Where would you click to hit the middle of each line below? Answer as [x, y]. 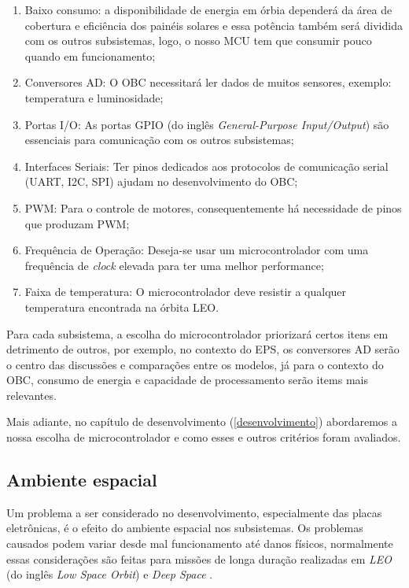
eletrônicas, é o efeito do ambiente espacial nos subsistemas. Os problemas [185, 528]
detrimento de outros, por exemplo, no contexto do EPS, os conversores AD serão [203, 349]
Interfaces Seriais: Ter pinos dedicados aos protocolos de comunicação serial [206, 166]
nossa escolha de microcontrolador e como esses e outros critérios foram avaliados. [204, 437]
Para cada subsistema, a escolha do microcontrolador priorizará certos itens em [197, 333]
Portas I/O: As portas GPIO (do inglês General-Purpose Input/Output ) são [207, 124]
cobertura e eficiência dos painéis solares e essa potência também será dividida [214, 25]
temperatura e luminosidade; [94, 97]
